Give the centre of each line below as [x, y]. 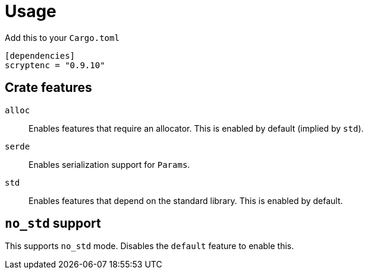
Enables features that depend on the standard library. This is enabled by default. [186, 200]
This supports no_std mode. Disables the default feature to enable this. [150, 246]
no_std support [53, 224]
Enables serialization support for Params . [109, 164]
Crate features [48, 88]
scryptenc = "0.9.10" [55, 65]
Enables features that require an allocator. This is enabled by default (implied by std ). [196, 128]
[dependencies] [40, 55]
